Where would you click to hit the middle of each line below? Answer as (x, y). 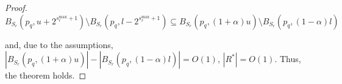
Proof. (16, 7)
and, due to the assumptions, (59, 44)
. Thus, (288, 59)
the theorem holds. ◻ (46, 75)
